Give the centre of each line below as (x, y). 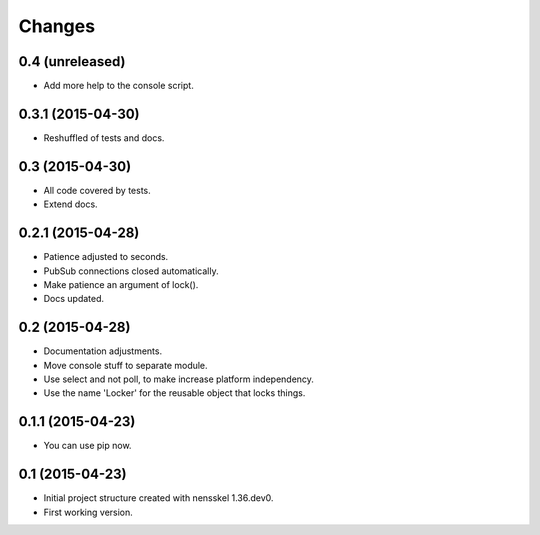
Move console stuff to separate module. (126, 365)
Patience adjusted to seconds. (106, 257)
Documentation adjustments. (103, 351)
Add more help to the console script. (118, 86)
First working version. (88, 512)
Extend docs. (71, 204)
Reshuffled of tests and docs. (104, 137)
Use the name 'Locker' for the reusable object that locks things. (174, 393)
